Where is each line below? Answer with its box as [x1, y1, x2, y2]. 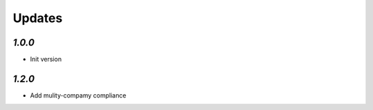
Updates [12, 10, 63, 26]
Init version [30, 55, 62, 64]
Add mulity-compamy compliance [30, 91, 127, 100]
